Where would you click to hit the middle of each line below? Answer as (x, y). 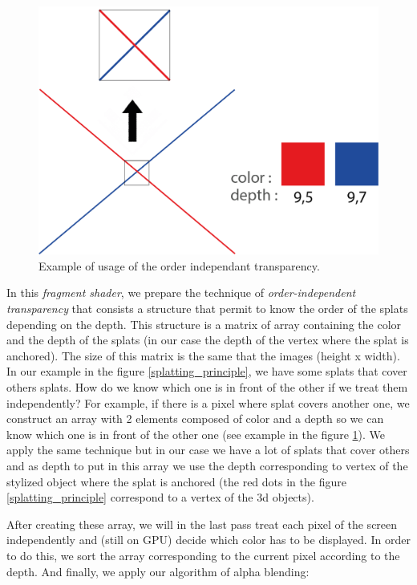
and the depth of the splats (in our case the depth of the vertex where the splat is (208, 340)
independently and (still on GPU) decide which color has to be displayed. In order (208, 540)
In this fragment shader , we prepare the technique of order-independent (181, 292)
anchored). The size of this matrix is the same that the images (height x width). (203, 355)
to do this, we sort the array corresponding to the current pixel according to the (203, 555)
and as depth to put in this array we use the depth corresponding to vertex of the (207, 466)
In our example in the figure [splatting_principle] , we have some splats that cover (207, 371)
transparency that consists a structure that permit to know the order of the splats (207, 309)
